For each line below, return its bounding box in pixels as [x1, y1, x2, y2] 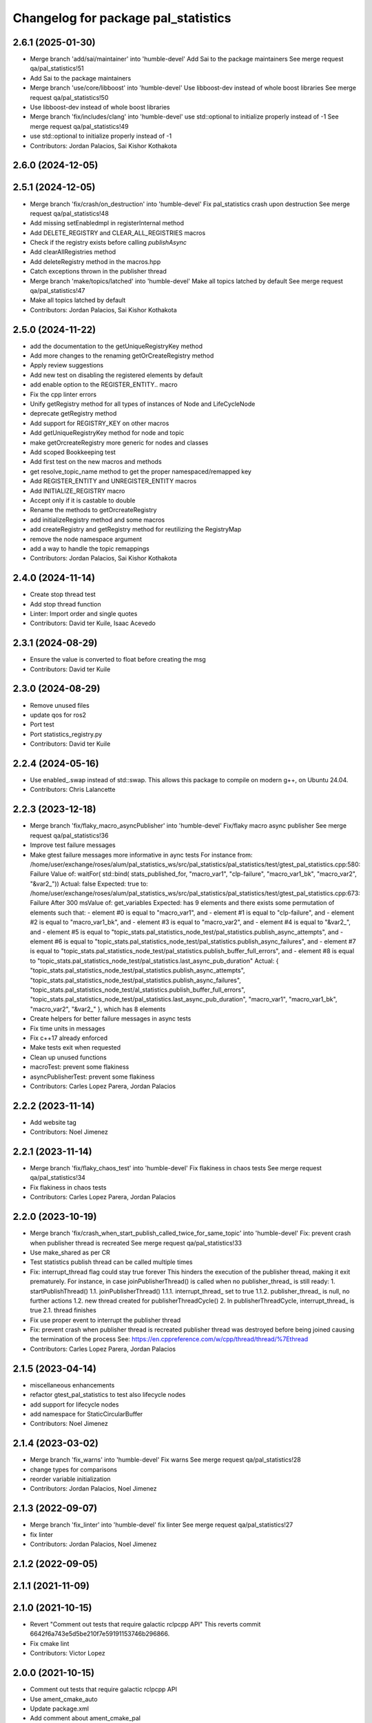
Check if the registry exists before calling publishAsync [30, 238, 187, 247]
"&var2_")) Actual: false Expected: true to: [30, 879, 148, 888]
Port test [30, 720, 54, 728]
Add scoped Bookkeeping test [30, 448, 116, 456]
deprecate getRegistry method [30, 409, 117, 418]
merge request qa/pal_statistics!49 [30, 122, 129, 130]
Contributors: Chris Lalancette [30, 786, 116, 794]
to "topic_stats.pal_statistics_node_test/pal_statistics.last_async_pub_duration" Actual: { [30, 957, 279, 965]
